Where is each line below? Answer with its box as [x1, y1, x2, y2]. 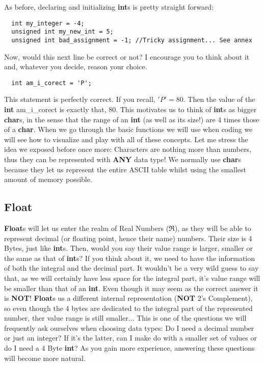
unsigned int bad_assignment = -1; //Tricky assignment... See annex [11, 36, 252, 44]
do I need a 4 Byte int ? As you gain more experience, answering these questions [4, 343, 255, 353]
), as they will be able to [174, 222, 251, 233]
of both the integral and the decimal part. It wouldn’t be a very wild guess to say [4, 263, 259, 273]
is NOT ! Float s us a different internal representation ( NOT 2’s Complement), [4, 293, 253, 303]
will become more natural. [4, 352, 86, 363]
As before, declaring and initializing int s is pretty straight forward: [4, 2, 214, 12]
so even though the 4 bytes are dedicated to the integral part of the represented [4, 302, 253, 313]
